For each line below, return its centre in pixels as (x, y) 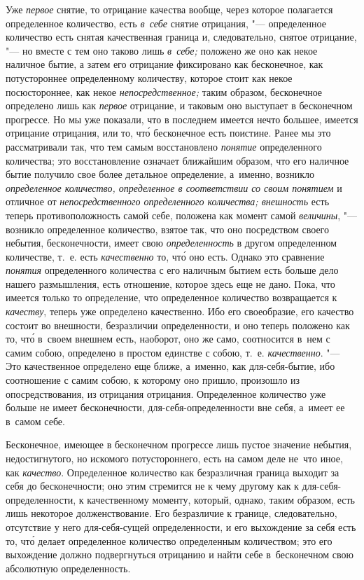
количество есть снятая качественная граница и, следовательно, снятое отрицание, (181, 37)
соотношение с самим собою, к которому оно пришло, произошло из (153, 380)
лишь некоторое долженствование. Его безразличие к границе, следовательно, (171, 513)
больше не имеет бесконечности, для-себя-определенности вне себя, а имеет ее (175, 407)
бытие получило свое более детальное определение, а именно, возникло (160, 174)
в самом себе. (35, 421)
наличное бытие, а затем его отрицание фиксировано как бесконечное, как (164, 64)
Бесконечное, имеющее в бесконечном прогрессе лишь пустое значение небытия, (179, 444)
